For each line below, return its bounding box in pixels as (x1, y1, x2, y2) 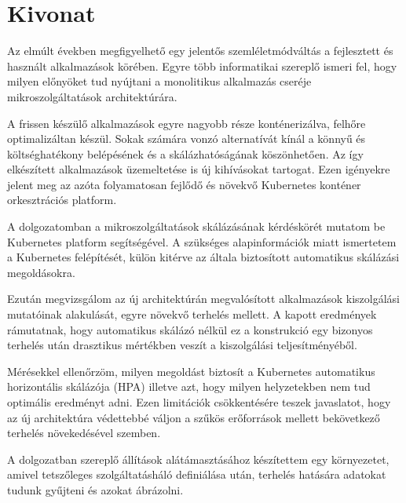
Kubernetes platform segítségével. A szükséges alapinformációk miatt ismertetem (7, 233, 397, 250)
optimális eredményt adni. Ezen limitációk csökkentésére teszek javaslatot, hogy (7, 394, 391, 410)
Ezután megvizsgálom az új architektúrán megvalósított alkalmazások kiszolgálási (7, 290, 400, 307)
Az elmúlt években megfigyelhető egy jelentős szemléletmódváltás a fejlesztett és (7, 42, 393, 59)
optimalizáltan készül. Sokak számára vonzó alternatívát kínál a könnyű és (7, 130, 366, 147)
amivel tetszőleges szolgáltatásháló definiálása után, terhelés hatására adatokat (7, 466, 386, 483)
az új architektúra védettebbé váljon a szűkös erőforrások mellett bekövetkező (7, 409, 380, 425)
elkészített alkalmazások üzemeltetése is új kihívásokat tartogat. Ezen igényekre (7, 161, 390, 177)
